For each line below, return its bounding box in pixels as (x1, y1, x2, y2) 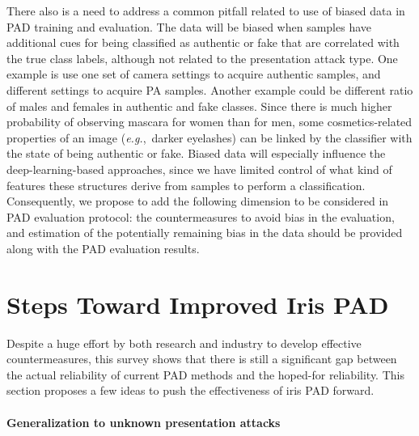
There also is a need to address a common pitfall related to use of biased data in (6, 2, 405, 19)
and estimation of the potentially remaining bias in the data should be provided (6, 224, 403, 241)
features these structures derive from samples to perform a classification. (6, 176, 366, 193)
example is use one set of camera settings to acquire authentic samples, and (6, 66, 381, 83)
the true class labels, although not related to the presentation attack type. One (6, 49, 398, 66)
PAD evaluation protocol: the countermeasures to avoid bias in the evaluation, (6, 208, 395, 225)
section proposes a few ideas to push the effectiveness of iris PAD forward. (6, 382, 375, 399)
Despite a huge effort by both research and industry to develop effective (6, 334, 362, 351)
